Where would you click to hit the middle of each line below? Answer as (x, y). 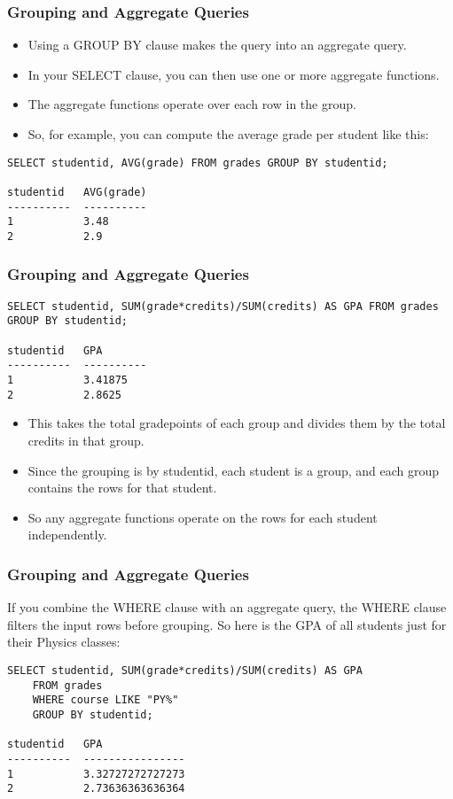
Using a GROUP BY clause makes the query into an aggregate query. (217, 45)
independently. (67, 535)
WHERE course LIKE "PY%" (105, 700)
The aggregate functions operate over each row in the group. (192, 104)
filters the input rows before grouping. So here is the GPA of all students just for (227, 624)
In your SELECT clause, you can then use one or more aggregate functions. (234, 74)
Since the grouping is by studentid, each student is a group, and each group (234, 470)
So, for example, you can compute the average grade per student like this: (228, 134)
